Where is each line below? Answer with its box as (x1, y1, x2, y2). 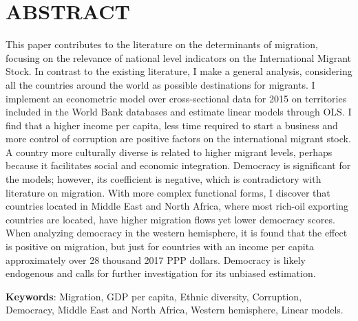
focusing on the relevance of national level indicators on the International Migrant (6, 50, 352, 65)
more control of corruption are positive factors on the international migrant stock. (6, 131, 351, 146)
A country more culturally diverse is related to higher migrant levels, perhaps (6, 144, 333, 159)
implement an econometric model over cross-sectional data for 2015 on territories (6, 91, 347, 105)
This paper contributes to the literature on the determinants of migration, (6, 37, 318, 52)
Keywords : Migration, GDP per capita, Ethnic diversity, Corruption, (6, 289, 302, 303)
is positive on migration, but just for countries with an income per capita (6, 239, 315, 254)
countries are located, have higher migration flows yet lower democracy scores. (6, 212, 335, 226)
